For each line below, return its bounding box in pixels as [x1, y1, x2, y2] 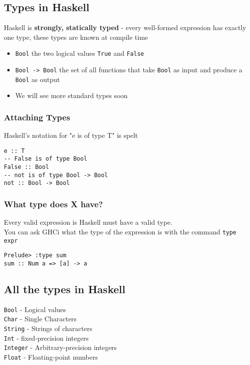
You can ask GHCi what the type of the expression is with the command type [4, 226, 236, 236]
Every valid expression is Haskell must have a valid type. [4, 217, 172, 227]
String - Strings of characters [4, 323, 93, 333]
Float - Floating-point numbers [4, 351, 98, 362]
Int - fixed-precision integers [4, 332, 89, 343]
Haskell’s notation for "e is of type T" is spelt [4, 130, 138, 140]
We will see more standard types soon [15, 90, 128, 100]
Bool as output [15, 74, 60, 84]
